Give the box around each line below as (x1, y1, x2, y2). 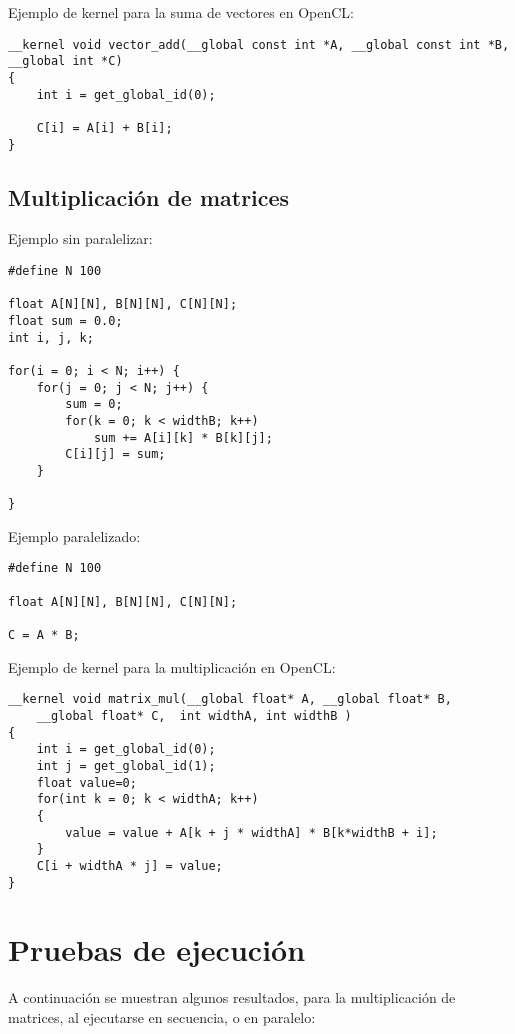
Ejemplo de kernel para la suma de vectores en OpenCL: (8, 2, 354, 22)
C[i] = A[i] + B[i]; (36, 120, 173, 135)
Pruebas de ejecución (8, 929, 306, 970)
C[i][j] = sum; (65, 447, 166, 462)
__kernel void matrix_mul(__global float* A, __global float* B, (8, 692, 452, 707)
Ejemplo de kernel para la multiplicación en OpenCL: (8, 656, 336, 677)
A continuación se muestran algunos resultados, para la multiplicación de (8, 987, 456, 1008)
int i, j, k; (8, 330, 94, 345)
